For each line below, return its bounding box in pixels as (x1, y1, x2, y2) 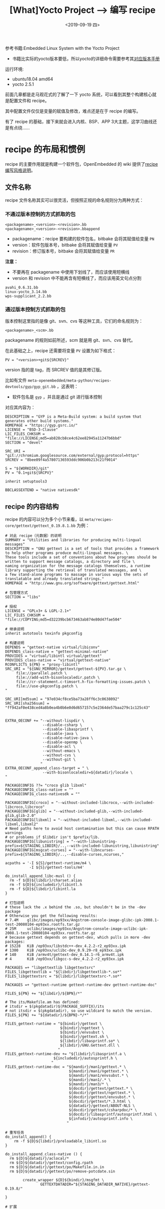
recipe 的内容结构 (5, 502, 59, 511)
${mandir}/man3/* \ (68, 1082, 109, 1087)
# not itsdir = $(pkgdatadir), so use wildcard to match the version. (5, 1008, 153, 1014)
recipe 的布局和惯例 (5, 144, 85, 155)
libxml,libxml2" (5, 822, 38, 827)
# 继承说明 (5, 627, 25, 632)
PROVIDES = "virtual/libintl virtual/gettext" (5, 654, 102, 659)
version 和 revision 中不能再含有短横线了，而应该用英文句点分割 (12, 275, 141, 281)
